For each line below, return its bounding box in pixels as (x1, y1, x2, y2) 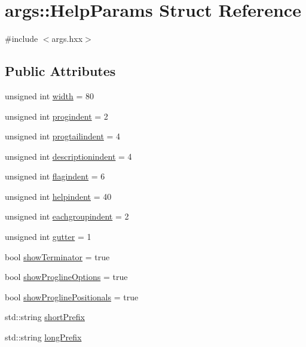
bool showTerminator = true (5, 250, 110, 263)
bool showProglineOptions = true (5, 270, 128, 283)
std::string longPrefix (5, 331, 82, 343)
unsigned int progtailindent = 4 (5, 130, 121, 142)
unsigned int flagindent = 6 (5, 170, 105, 182)
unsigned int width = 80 (5, 89, 94, 102)
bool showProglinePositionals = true (5, 290, 139, 303)
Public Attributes (5, 62, 116, 80)
